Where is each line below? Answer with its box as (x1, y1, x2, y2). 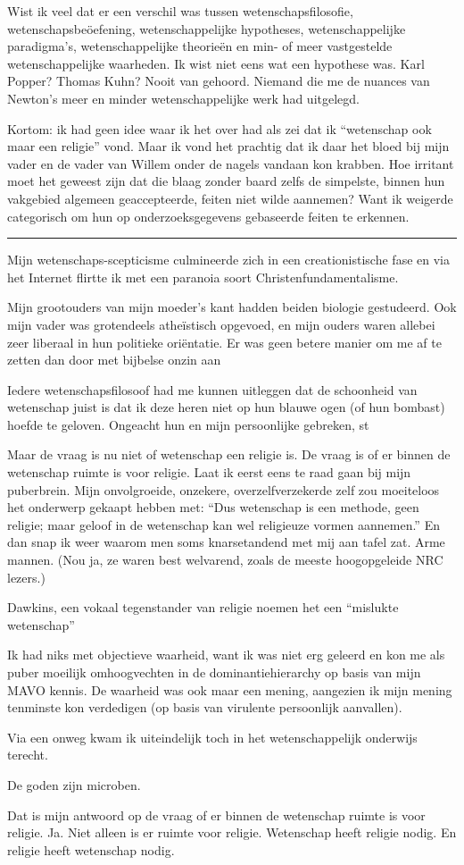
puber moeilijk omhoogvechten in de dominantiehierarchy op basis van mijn (7, 663, 421, 681)
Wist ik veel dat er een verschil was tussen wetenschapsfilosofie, (7, 2, 353, 20)
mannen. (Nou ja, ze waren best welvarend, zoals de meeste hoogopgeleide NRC (7, 550, 443, 569)
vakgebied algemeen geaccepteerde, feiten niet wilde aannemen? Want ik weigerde (7, 189, 453, 207)
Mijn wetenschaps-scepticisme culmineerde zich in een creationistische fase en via (7, 250, 450, 269)
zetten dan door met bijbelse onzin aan (7, 350, 221, 369)
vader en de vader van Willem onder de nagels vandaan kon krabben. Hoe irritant (7, 154, 454, 172)
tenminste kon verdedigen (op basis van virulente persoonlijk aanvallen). (7, 698, 402, 717)
